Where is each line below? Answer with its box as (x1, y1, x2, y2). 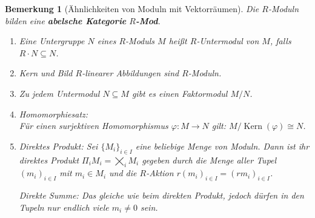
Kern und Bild (19, 67, 73, 79)
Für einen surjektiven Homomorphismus (19, 119, 168, 132)
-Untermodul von (196, 35, 259, 47)
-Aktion (146, 167, 174, 179)
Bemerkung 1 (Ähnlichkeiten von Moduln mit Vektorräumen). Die (5, 2, 259, 15)
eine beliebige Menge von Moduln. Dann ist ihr (135, 139, 310, 152)
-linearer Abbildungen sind (82, 67, 179, 79)
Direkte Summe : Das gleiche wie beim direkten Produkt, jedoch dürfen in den (19, 189, 304, 202)
